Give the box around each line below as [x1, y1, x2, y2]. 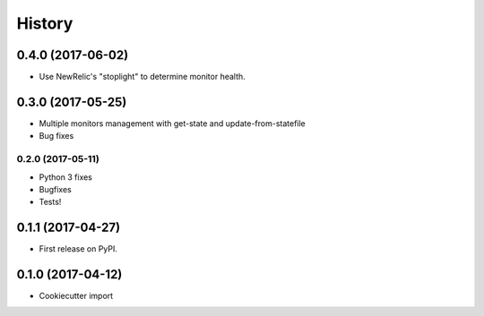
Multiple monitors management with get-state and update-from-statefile [39, 117, 307, 129]
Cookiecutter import [39, 291, 114, 302]
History [16, 13, 73, 33]
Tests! [39, 197, 62, 208]
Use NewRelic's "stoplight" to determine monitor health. [39, 72, 246, 82]
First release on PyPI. [39, 243, 118, 254]
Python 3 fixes [39, 171, 93, 183]
